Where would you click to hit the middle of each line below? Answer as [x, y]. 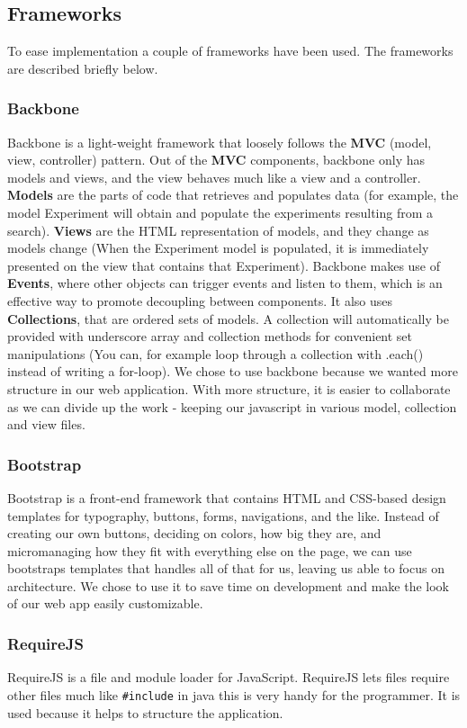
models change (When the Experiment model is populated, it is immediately [218, 248]
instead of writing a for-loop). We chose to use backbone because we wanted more [233, 371]
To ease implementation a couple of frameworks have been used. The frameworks [230, 51]
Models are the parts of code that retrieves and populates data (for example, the [233, 195]
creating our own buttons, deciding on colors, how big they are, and [194, 533]
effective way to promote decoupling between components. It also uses [200, 300]
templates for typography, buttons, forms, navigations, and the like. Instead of [223, 515]
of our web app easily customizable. [105, 603]
